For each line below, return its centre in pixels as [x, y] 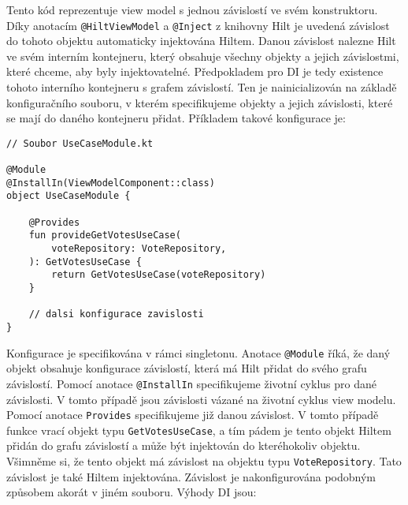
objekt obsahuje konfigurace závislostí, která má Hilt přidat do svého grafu [187, 368]
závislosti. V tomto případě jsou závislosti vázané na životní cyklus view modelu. [201, 399]
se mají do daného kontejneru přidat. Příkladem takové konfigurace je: [176, 118]
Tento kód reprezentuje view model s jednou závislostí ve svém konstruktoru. [192, 9]
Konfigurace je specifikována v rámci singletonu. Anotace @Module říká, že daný [198, 352]
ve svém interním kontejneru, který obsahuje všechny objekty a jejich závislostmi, [203, 56]
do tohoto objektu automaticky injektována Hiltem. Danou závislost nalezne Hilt [201, 41]
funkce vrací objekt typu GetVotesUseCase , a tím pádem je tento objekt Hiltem [199, 430]
